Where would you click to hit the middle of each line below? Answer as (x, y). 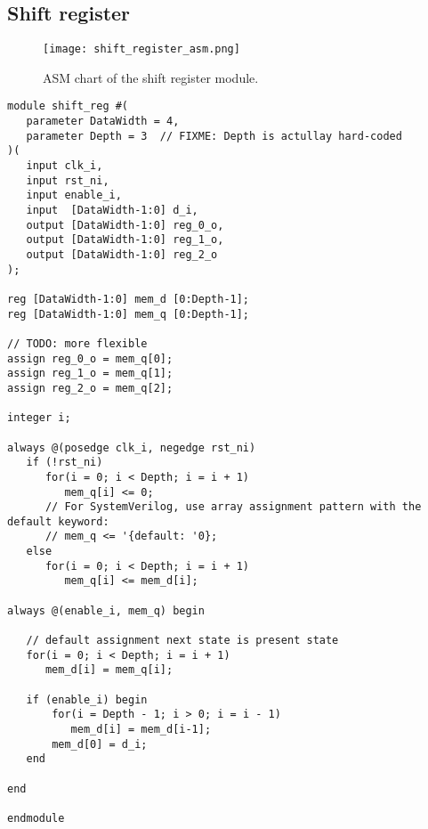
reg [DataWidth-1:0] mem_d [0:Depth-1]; (129, 299)
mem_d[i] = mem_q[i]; (109, 670)
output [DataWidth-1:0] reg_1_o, (125, 240)
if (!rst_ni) (65, 463)
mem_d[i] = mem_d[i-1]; (141, 730)
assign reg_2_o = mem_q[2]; (90, 388)
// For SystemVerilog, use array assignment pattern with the (233, 507)
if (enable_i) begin (87, 699)
